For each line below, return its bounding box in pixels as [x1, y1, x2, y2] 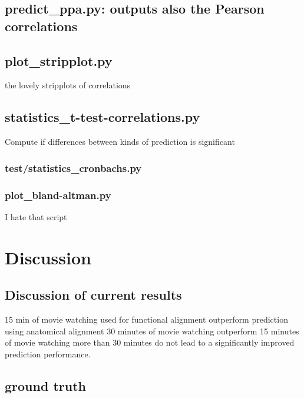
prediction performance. [5, 347, 91, 360]
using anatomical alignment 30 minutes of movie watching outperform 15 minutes [5, 324, 299, 337]
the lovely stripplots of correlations [5, 79, 131, 91]
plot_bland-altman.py [5, 187, 111, 202]
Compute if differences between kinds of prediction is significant [5, 135, 235, 148]
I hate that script [5, 210, 67, 223]
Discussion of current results [5, 286, 182, 304]
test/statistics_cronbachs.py [5, 160, 142, 175]
